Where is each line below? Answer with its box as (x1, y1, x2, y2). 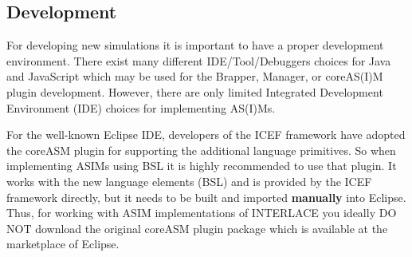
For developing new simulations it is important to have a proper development (6, 37, 384, 53)
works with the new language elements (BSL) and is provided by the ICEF (6, 172, 372, 189)
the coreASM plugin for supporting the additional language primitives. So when (6, 141, 396, 158)
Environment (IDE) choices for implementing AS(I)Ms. (6, 99, 276, 116)
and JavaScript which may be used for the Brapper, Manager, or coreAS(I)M (6, 68, 383, 85)
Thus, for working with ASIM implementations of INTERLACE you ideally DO (6, 204, 397, 221)
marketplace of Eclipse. (6, 235, 120, 252)
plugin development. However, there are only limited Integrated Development (6, 83, 383, 100)
